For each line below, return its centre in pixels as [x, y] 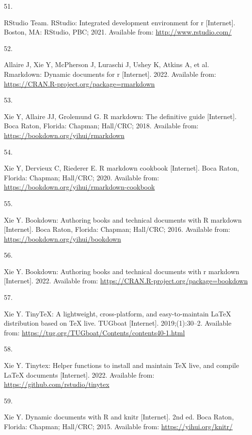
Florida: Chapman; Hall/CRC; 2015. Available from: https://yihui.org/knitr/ [118, 426]
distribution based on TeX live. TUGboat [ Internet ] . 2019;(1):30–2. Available [118, 323]
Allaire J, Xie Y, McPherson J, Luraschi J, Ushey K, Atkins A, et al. [107, 64]
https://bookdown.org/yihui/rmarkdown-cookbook [79, 187]
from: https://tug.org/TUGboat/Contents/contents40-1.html [94, 332]
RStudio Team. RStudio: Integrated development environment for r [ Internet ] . [120, 22]
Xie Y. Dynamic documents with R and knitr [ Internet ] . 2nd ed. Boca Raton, [119, 417]
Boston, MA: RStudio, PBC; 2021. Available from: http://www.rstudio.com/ [118, 32]
